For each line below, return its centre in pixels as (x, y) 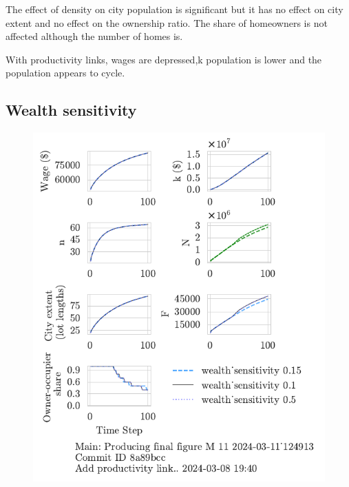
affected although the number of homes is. (94, 36)
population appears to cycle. (65, 73)
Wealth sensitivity (71, 110)
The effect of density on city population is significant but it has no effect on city (174, 9)
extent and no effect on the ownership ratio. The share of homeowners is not (167, 22)
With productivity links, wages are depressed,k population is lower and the (164, 59)
